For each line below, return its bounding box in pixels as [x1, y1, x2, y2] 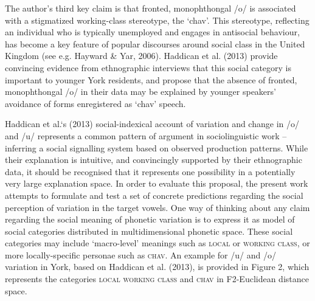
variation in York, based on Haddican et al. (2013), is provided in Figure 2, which [5, 260, 310, 273]
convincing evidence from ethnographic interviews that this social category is [5, 61, 292, 74]
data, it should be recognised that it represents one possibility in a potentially [5, 165, 296, 178]
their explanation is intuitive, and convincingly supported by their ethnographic [5, 153, 302, 166]
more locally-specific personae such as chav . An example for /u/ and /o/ [5, 248, 276, 261]
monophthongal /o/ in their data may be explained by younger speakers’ [5, 85, 276, 98]
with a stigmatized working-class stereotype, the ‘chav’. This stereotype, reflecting [5, 13, 310, 26]
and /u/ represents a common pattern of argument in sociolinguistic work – [5, 129, 287, 142]
